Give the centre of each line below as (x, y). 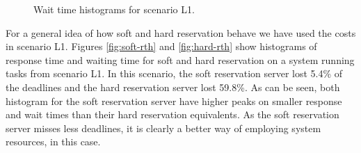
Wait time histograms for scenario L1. (114, 9)
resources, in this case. (53, 142)
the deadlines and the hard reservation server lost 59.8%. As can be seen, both (173, 87)
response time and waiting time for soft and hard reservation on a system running (180, 59)
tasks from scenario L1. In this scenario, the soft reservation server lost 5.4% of (174, 73)
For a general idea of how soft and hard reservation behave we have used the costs (181, 32)
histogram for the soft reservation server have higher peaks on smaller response (174, 100)
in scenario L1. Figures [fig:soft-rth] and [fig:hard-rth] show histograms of (161, 46)
